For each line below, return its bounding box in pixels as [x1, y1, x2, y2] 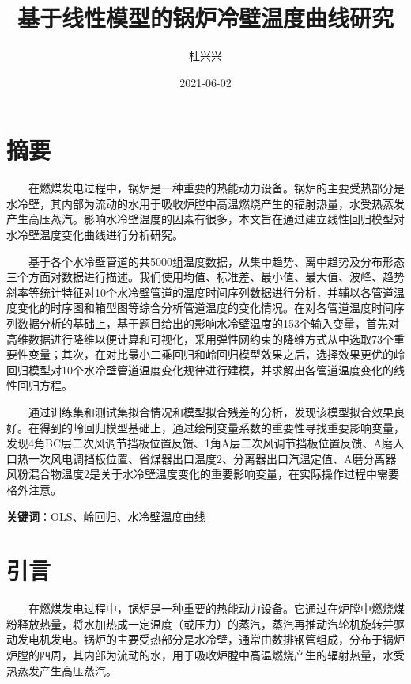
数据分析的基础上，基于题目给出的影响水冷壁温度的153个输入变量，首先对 [17, 315, 399, 331]
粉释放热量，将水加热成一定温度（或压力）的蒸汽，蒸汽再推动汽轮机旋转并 [6, 615, 394, 632]
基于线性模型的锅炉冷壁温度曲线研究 [17, 2, 394, 34]
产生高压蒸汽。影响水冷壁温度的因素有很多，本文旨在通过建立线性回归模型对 [6, 211, 405, 227]
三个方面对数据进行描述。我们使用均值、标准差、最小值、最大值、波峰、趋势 [6, 268, 405, 285]
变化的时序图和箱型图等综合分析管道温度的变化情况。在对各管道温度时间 [17, 299, 394, 316]
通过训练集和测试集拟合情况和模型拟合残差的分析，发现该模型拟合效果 [28, 403, 394, 420]
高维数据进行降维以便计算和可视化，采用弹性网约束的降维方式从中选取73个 [6, 330, 394, 347]
